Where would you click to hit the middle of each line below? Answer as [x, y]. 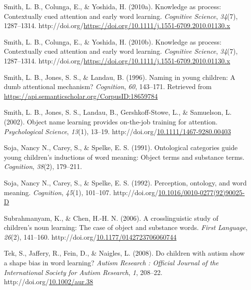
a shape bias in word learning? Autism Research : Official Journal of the [111, 263]
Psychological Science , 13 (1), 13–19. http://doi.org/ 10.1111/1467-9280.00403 [118, 131]
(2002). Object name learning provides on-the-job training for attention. [111, 121]
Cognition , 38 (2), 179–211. [43, 166]
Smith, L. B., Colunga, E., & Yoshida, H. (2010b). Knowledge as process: [113, 41]
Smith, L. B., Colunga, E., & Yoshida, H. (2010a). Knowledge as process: [113, 6]
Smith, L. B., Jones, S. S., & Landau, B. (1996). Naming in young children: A [120, 77]
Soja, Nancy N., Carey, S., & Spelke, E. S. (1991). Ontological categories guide [121, 147]
